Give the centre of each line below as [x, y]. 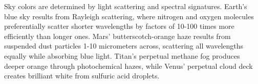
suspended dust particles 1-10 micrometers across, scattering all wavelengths [124, 46]
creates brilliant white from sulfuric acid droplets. [82, 76]
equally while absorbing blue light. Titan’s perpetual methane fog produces [122, 55]
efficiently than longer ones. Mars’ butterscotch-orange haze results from [117, 36]
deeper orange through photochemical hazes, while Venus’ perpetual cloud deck [128, 66]
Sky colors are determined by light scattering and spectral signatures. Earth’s [126, 6]
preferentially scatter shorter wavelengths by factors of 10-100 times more [119, 26]
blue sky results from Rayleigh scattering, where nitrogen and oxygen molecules [129, 16]
